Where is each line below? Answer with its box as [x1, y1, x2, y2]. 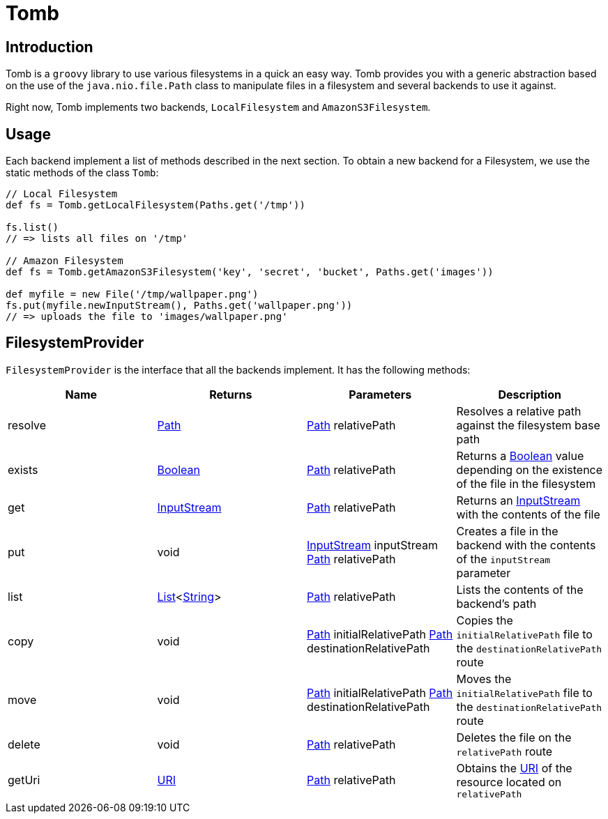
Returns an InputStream [456, 493, 581, 507]
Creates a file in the [456, 523, 558, 538]
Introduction [6, 38, 93, 56]
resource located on [456, 774, 562, 789]
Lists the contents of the [456, 582, 584, 597]
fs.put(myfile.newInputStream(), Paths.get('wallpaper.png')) [6, 300, 353, 312]
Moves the [456, 671, 512, 686]
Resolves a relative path [456, 404, 582, 418]
